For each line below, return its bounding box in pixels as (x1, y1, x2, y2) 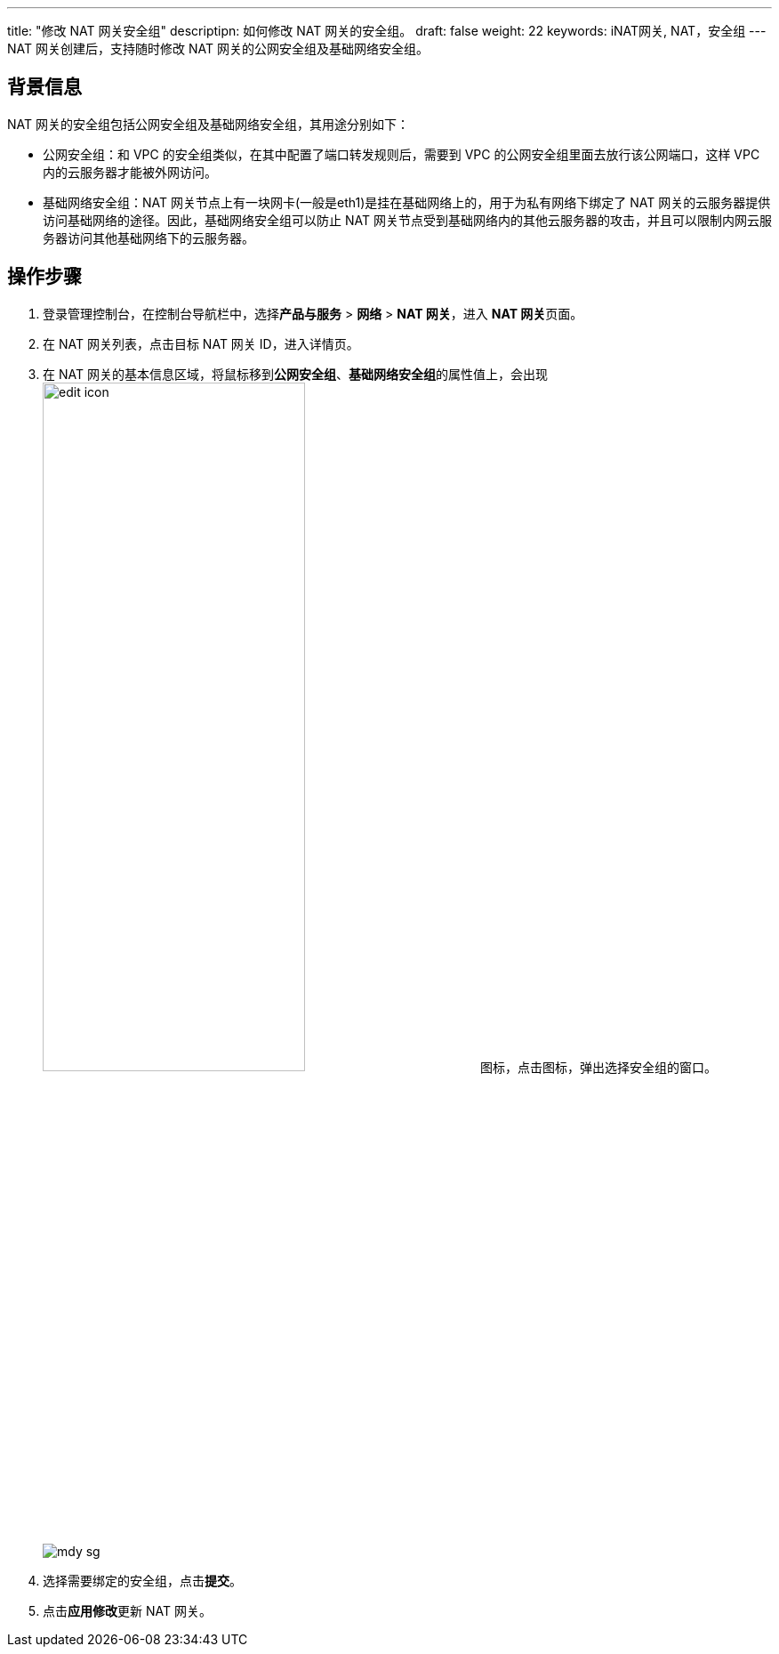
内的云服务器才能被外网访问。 (43, 164, 217, 180)
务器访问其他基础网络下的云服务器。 (43, 230, 254, 246)
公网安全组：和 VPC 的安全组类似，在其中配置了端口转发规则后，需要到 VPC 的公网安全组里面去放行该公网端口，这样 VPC (43, 146, 760, 162)
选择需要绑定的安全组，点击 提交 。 (43, 1572, 242, 1588)
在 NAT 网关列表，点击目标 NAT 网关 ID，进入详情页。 (43, 335, 359, 351)
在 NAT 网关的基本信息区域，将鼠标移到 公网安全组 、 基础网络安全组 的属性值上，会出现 (43, 366, 548, 382)
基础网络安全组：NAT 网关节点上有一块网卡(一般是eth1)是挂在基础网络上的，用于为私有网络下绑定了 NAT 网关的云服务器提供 (43, 194, 771, 210)
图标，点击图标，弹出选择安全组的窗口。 (480, 1059, 717, 1075)
